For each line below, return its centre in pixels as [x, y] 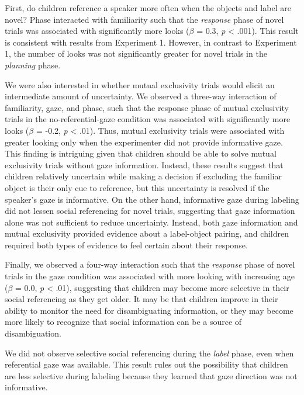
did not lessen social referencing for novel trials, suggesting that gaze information [150, 211]
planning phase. [33, 65]
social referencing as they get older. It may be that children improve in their [141, 299]
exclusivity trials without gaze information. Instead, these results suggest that [144, 164]
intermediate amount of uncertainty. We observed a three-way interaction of [141, 96]
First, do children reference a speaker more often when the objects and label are [148, 8]
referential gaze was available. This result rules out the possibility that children [146, 364]
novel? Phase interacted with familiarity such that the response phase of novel [144, 19]
